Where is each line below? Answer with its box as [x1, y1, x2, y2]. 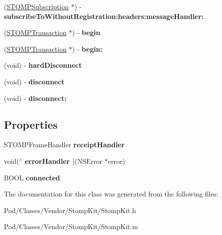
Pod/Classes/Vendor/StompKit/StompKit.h [4, 205, 136, 215]
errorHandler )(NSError [25, 156, 103, 166]
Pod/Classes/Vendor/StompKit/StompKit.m [4, 221, 138, 232]
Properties [4, 117, 58, 132]
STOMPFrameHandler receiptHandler [4, 139, 125, 150]
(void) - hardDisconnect [4, 60, 82, 70]
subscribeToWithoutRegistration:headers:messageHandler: [4, 11, 204, 21]
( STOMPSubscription [4, 1, 69, 11]
